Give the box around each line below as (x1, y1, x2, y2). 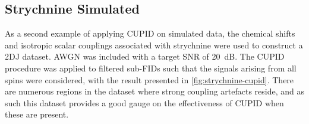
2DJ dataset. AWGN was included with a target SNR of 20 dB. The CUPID (5, 50, 285, 63)
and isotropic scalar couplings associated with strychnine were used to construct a (5, 38, 303, 51)
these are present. (5, 108, 69, 120)
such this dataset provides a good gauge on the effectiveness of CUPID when (5, 96, 284, 109)
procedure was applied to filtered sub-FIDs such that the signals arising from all (5, 61, 297, 74)
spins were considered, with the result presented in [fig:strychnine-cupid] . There (5, 73, 294, 86)
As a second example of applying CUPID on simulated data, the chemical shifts (5, 27, 295, 40)
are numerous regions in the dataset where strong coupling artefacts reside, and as (5, 85, 305, 97)
